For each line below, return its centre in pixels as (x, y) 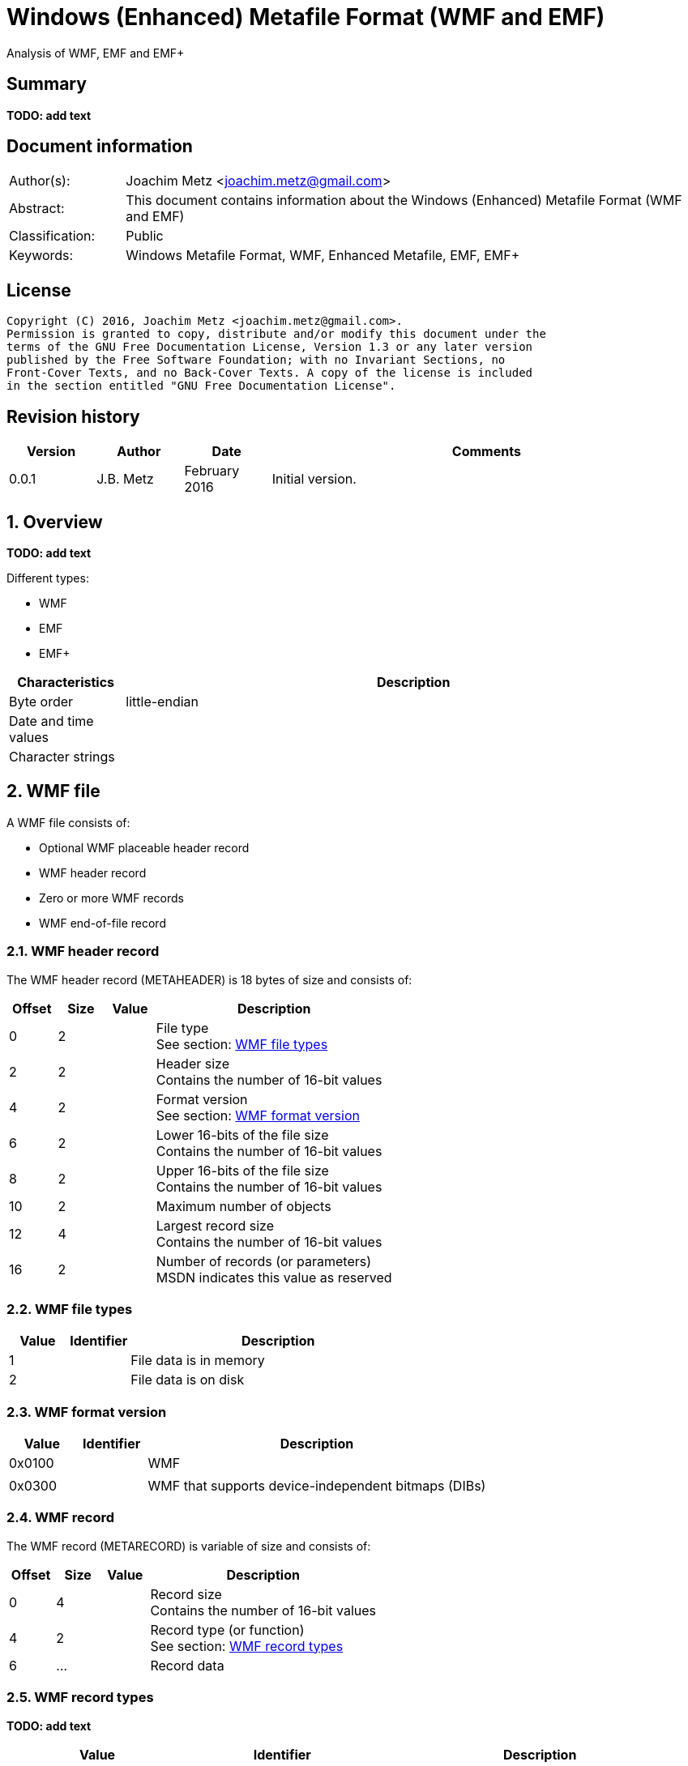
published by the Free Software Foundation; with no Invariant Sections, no (256, 360)
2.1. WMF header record (83, 951)
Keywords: (41, 256)
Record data (187, 1665)
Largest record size (215, 1225)
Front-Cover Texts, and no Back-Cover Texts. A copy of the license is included (270, 373)
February (212, 471)
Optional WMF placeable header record (144, 847)
